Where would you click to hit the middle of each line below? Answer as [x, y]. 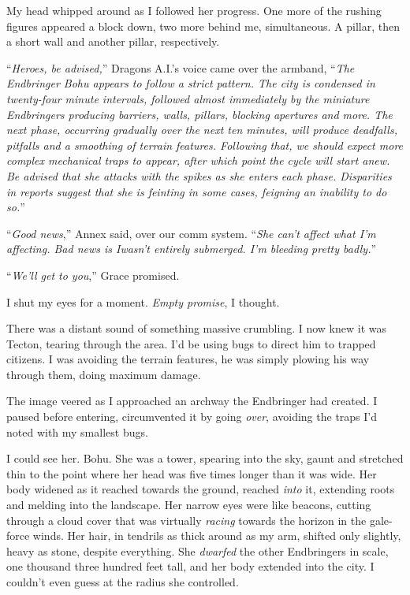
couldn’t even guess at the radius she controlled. [123, 582]
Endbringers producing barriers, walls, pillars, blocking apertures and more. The [199, 114]
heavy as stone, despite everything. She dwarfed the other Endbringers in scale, [198, 550]
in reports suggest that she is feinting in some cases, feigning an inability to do [197, 191]
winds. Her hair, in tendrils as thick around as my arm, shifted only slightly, [217, 535]
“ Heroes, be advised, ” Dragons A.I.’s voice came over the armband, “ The [181, 67]
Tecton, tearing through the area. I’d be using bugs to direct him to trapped [191, 343]
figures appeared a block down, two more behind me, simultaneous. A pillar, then [203, 26]
